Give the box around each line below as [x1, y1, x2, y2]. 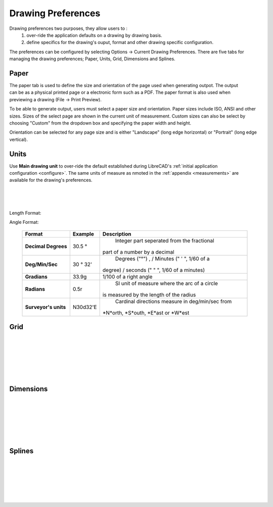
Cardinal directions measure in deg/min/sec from [115, 298, 232, 305]
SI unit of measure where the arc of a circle [115, 280, 218, 287]
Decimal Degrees [25, 243, 67, 250]
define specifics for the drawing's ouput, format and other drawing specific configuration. [26, 40, 214, 46]
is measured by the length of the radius [102, 291, 196, 298]
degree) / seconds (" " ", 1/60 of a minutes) [102, 266, 205, 274]
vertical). [9, 136, 28, 142]
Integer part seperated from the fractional [115, 237, 214, 244]
